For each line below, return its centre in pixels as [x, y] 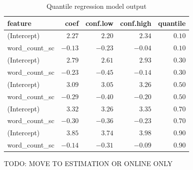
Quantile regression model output [96, 6]
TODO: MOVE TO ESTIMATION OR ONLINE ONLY [88, 163]
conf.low [99, 23]
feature [19, 23]
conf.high [136, 23]
